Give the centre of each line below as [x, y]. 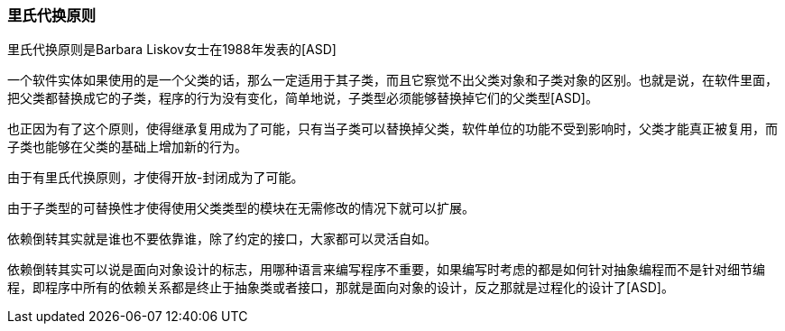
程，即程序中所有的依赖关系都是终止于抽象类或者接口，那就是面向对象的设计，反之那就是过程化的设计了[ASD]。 [341, 288]
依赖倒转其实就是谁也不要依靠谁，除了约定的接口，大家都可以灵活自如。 [222, 239]
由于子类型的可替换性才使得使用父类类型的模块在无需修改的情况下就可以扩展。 [241, 208]
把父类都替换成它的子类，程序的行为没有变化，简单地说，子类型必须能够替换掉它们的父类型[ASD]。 [303, 98]
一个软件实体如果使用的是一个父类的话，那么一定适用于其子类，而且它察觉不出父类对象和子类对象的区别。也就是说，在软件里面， [392, 80]
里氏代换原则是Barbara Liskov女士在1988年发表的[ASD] [172, 50]
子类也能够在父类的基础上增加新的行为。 [127, 147]
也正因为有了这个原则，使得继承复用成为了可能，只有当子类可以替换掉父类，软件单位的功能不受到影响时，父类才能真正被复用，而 [392, 129]
